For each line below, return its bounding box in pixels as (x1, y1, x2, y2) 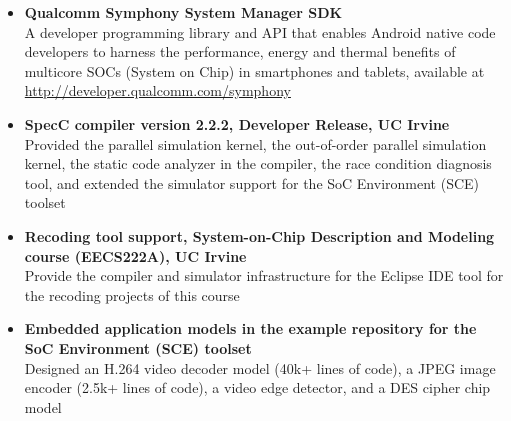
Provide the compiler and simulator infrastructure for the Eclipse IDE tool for (24, 265, 504, 286)
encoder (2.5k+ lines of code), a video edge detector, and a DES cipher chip (24, 377, 491, 398)
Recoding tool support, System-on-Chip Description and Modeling (24, 225, 495, 246)
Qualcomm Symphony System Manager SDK (24, 2, 343, 22)
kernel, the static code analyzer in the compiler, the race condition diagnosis (24, 153, 492, 174)
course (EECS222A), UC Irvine (24, 245, 247, 266)
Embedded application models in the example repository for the (24, 318, 477, 339)
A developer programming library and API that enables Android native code (24, 21, 496, 42)
